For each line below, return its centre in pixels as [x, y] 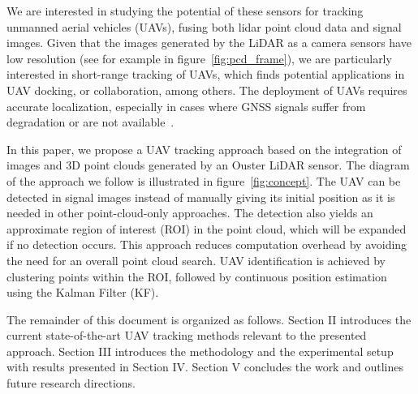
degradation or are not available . [90, 122]
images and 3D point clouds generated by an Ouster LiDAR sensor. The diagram [208, 165]
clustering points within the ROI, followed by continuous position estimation [197, 276]
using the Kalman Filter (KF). [83, 292]
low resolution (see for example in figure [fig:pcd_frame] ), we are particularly [199, 58]
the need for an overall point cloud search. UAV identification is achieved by [196, 260]
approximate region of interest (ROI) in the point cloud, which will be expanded [207, 228]
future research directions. [71, 383]
